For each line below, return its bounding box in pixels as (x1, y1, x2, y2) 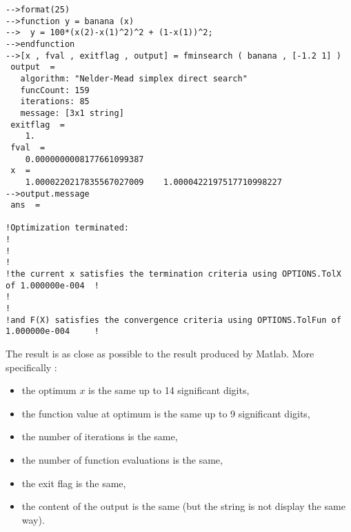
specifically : (6, 359, 57, 374)
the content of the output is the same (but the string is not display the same (21, 499, 345, 513)
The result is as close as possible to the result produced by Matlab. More (6, 346, 314, 361)
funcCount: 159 (20, 85, 90, 95)
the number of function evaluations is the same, (21, 453, 223, 466)
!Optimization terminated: (6, 223, 129, 233)
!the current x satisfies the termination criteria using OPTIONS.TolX (6, 269, 341, 279)
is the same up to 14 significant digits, (88, 383, 250, 397)
